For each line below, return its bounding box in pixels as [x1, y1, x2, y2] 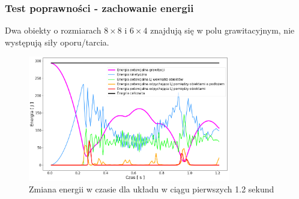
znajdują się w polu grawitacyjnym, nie [150, 24, 295, 37]
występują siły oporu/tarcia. [5, 35, 109, 48]
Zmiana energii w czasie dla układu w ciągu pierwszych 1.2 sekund [29, 183, 274, 195]
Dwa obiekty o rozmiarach [5, 24, 101, 37]
